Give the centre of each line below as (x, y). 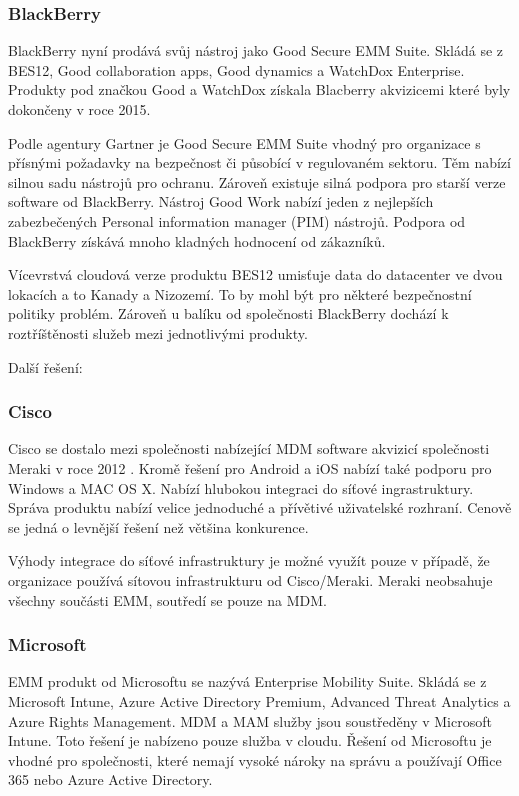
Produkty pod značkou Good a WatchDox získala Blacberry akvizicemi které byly (259, 89)
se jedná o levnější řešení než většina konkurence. (158, 526)
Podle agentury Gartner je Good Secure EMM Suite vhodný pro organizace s (244, 142)
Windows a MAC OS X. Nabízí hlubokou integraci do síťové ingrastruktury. (241, 487)
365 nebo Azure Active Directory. (110, 779)
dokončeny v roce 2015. (79, 109)
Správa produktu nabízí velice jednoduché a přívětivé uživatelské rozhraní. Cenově (260, 507)
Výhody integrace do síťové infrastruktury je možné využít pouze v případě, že (249, 560)
